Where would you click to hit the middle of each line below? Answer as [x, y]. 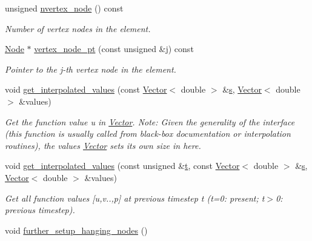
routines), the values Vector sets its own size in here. [103, 145]
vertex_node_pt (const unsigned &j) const [114, 49]
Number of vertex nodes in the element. [78, 28]
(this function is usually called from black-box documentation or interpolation [148, 134]
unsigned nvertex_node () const [64, 8]
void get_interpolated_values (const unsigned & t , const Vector [122, 166]
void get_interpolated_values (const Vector [86, 89]
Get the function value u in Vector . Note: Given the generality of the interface [150, 121]
